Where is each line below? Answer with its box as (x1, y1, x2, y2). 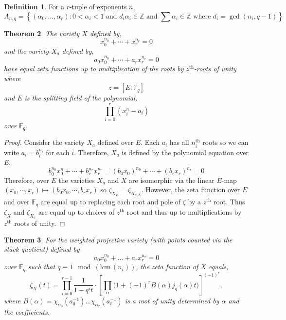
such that (28, 261, 55, 272)
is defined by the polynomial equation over (122, 147, 249, 157)
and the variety (4, 45, 49, 56)
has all (169, 137, 189, 147)
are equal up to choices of (38, 206, 114, 217)
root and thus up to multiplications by (126, 206, 242, 217)
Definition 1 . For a (4, 1, 64, 11)
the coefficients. (4, 307, 50, 317)
